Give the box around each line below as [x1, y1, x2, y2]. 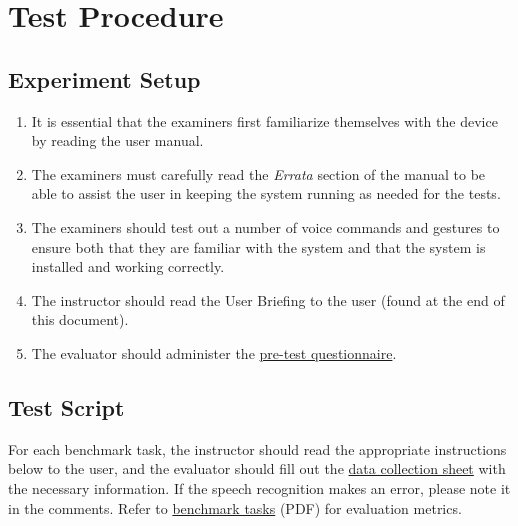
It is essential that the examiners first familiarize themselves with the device [31, 110, 498, 131]
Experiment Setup [8, 63, 201, 94]
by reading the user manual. [31, 130, 204, 151]
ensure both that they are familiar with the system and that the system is [31, 236, 486, 257]
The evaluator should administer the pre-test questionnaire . [31, 342, 397, 363]
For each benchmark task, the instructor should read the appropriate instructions [8, 438, 507, 459]
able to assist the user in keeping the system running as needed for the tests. [31, 183, 501, 204]
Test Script [8, 391, 125, 422]
